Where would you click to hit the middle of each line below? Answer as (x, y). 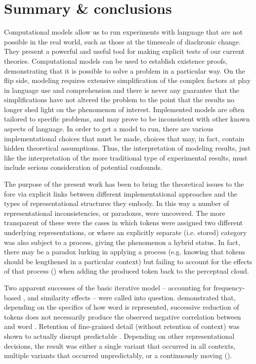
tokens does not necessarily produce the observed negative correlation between (123, 316)
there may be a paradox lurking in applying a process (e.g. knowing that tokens (125, 252)
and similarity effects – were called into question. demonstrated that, (131, 297)
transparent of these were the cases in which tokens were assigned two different (124, 222)
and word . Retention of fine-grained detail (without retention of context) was (122, 326)
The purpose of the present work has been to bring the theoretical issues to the (124, 184)
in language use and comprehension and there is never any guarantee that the (122, 90)
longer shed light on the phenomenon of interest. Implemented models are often (124, 109)
